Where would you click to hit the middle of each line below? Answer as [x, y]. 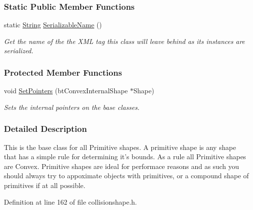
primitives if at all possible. [45, 185]
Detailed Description [45, 129]
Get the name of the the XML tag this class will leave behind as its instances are [125, 41]
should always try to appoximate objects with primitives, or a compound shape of [126, 176]
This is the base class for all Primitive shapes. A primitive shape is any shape [120, 147]
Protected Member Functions [63, 72]
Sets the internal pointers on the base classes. [72, 107]
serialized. [19, 51]
